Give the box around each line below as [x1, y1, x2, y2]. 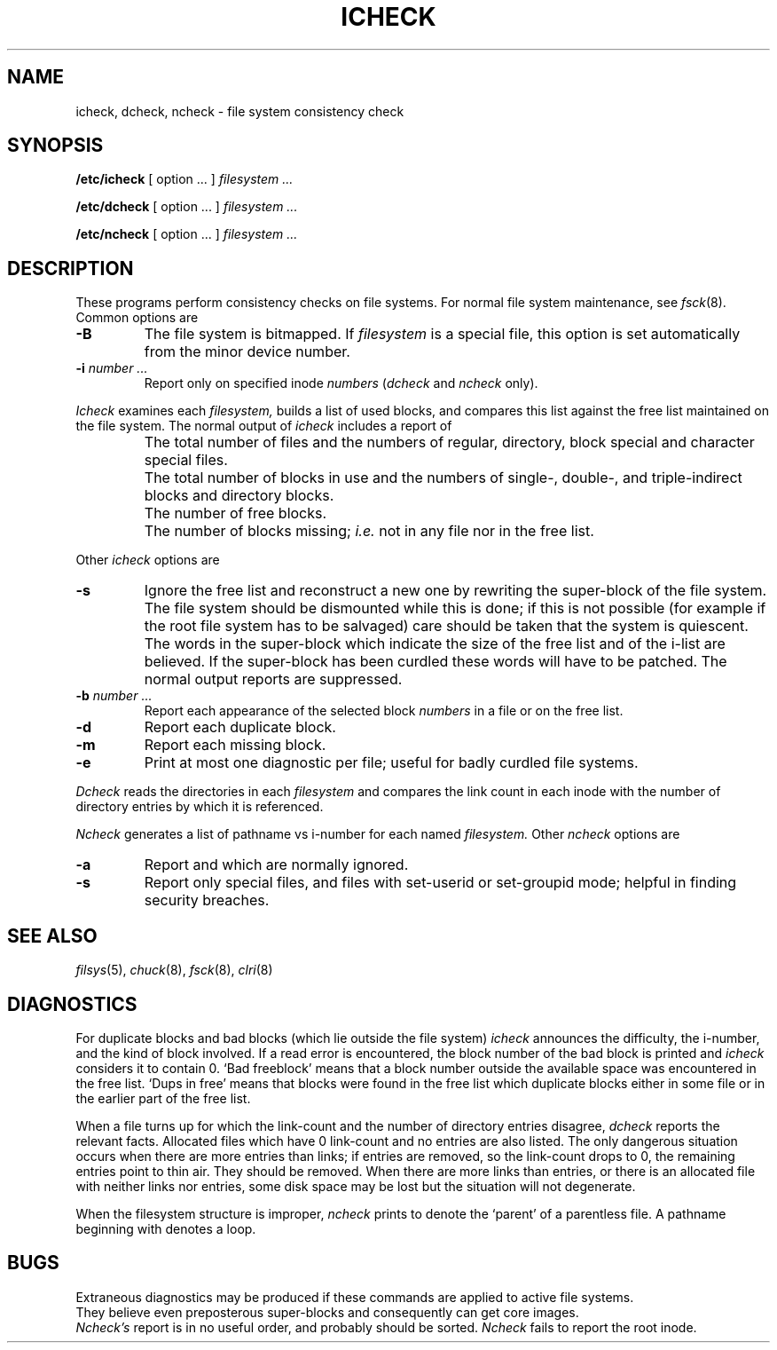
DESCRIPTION [7, 257, 134, 280]
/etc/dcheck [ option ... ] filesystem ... [75, 199, 298, 215]
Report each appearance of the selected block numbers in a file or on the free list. [144, 703, 624, 719]
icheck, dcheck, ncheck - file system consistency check [75, 103, 404, 119]
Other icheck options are [75, 552, 220, 568]
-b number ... [75, 688, 153, 704]
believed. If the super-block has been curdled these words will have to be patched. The [144, 652, 727, 671]
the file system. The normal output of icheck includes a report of [75, 418, 452, 434]
